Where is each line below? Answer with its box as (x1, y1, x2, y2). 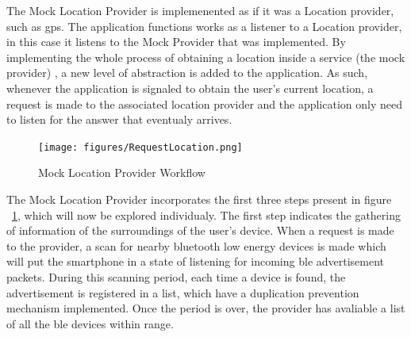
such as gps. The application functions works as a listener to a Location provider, (6, 17, 402, 34)
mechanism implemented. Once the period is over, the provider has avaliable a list (6, 300, 405, 316)
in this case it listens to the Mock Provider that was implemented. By (6, 33, 346, 50)
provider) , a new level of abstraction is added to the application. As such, (6, 64, 368, 81)
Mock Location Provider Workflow (38, 164, 205, 181)
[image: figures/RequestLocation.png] (38, 141, 243, 153)
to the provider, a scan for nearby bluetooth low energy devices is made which (6, 237, 386, 254)
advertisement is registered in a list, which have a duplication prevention (6, 284, 359, 301)
